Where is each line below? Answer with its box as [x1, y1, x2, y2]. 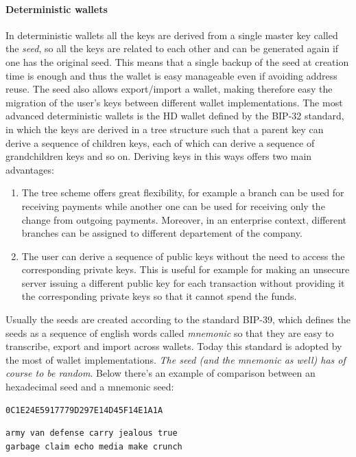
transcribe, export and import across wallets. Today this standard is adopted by [5, 339, 342, 353]
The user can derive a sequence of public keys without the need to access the [21, 248, 345, 263]
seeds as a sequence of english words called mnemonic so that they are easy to [5, 325, 334, 340]
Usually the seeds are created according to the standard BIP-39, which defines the [5, 312, 351, 327]
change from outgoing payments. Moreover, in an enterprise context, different [21, 212, 347, 226]
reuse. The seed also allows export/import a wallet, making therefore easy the [5, 82, 333, 96]
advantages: [5, 162, 54, 176]
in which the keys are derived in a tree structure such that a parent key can [5, 121, 324, 136]
